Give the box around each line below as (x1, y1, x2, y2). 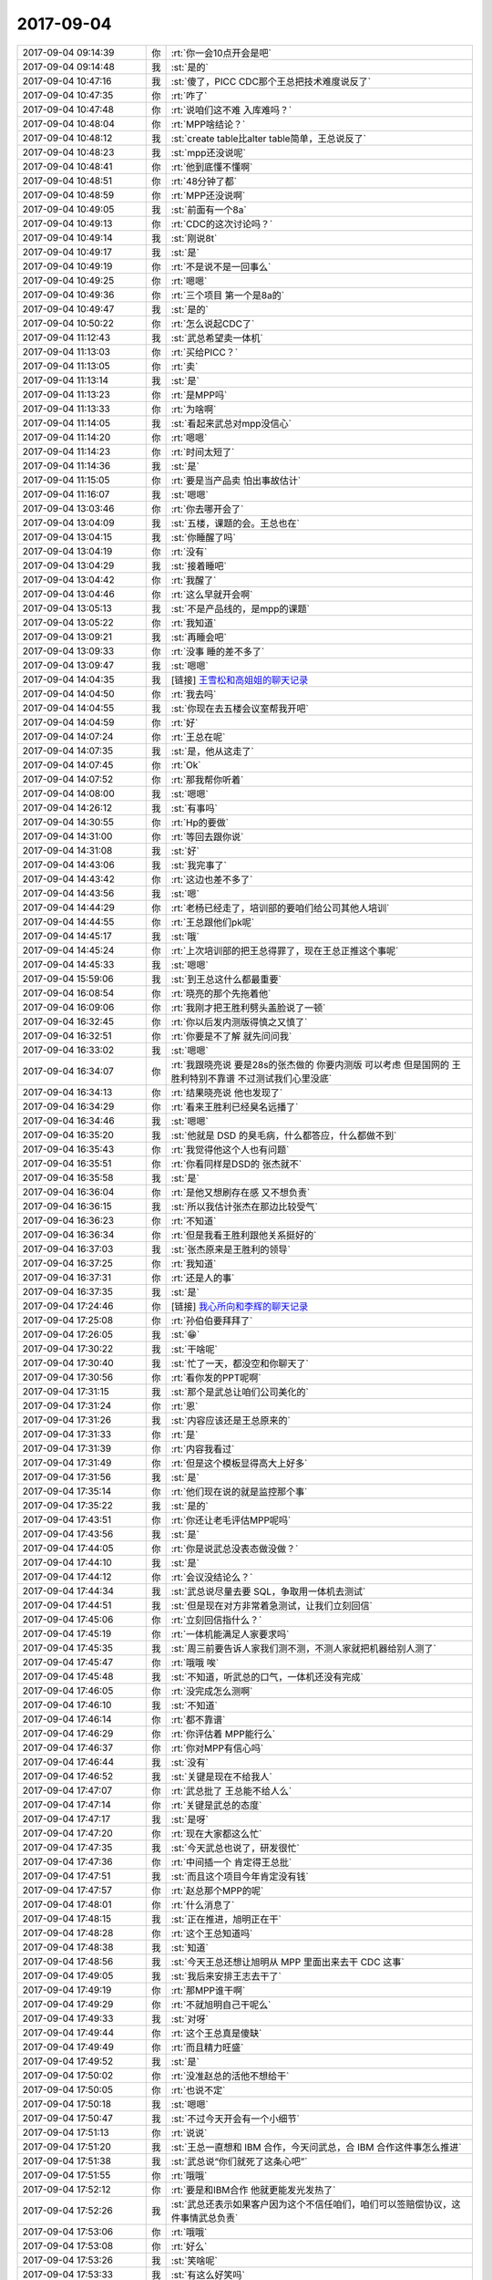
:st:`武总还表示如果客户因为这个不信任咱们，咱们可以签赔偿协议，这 (170, 2198, 461, 2211)
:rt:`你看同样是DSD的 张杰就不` (170, 1157, 302, 1170)
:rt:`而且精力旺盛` (170, 2041, 244, 2054)
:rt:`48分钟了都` (170, 174, 237, 187)
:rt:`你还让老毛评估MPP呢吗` (170, 1514, 292, 1527)
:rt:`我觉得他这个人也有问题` (170, 1143, 290, 1156)
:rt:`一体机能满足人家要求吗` (170, 1628, 290, 1641)
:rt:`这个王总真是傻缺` (170, 2026, 262, 2039)
